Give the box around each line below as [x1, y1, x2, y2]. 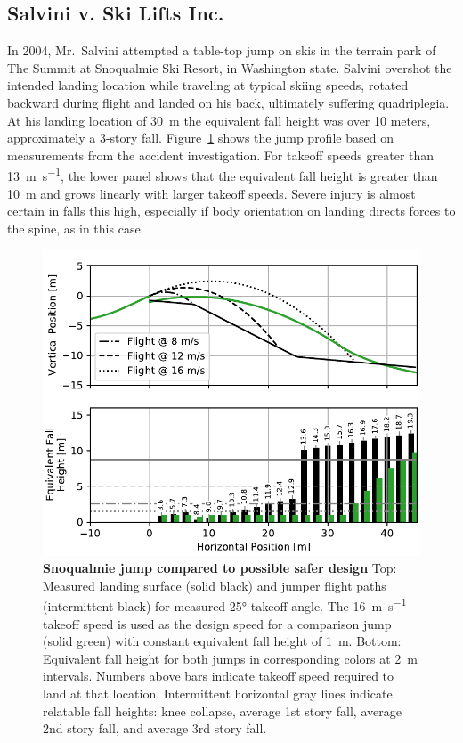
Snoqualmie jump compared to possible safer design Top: [43, 559, 397, 577]
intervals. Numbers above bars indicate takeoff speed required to [43, 666, 394, 685]
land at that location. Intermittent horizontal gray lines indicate [43, 684, 393, 703]
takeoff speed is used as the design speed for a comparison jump [43, 614, 392, 633]
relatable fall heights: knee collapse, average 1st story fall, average [43, 701, 402, 720]
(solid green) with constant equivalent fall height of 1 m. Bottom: [43, 632, 402, 650]
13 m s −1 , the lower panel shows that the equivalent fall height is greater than [7, 164, 438, 185]
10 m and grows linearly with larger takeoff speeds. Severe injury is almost [7, 184, 416, 202]
